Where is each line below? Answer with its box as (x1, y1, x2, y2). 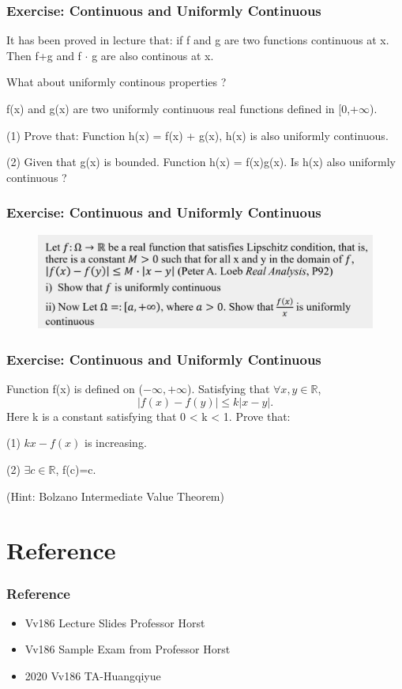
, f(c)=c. (55, 461, 96, 478)
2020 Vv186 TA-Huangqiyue (24, 667, 161, 683)
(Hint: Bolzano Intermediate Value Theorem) (6, 487, 224, 504)
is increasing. (85, 434, 147, 451)
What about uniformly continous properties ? (6, 74, 227, 90)
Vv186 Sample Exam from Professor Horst (24, 641, 231, 657)
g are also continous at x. (92, 47, 214, 63)
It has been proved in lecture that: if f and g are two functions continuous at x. (6, 32, 389, 48)
